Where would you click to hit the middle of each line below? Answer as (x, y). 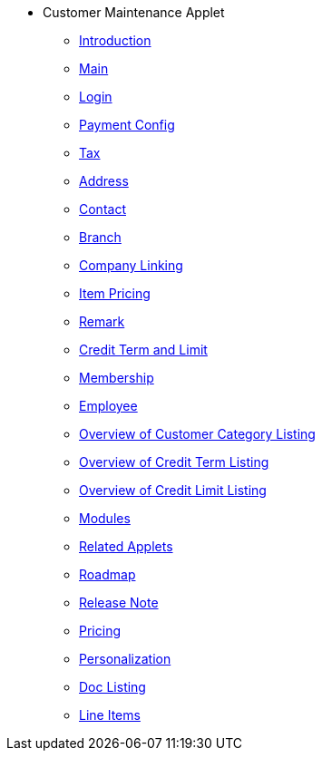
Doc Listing (112, 687)
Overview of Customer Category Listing (197, 434)
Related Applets (126, 546)
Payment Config (127, 125)
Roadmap (107, 574)
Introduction (115, 40)
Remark (102, 321)
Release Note (119, 603)
